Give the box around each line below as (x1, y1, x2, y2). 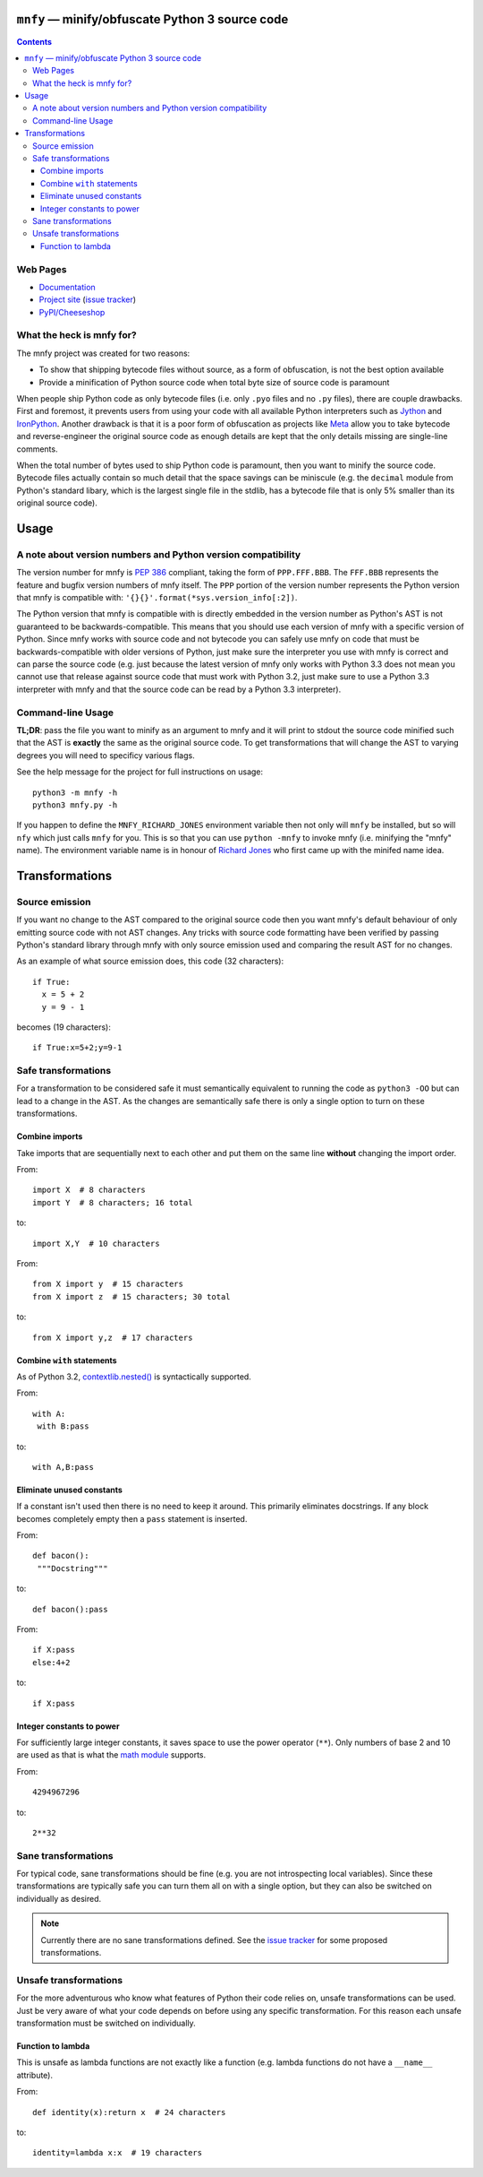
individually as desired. (16, 1893, 102, 1904)
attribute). (16, 2069, 54, 2080)
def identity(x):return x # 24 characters (32, 2107, 226, 2117)
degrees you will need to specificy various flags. (16, 749, 196, 761)
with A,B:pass (32, 1462, 94, 1472)
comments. (16, 444, 58, 454)
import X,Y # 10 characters (32, 1238, 160, 1248)
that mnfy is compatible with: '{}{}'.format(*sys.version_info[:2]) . (16, 592, 298, 603)
